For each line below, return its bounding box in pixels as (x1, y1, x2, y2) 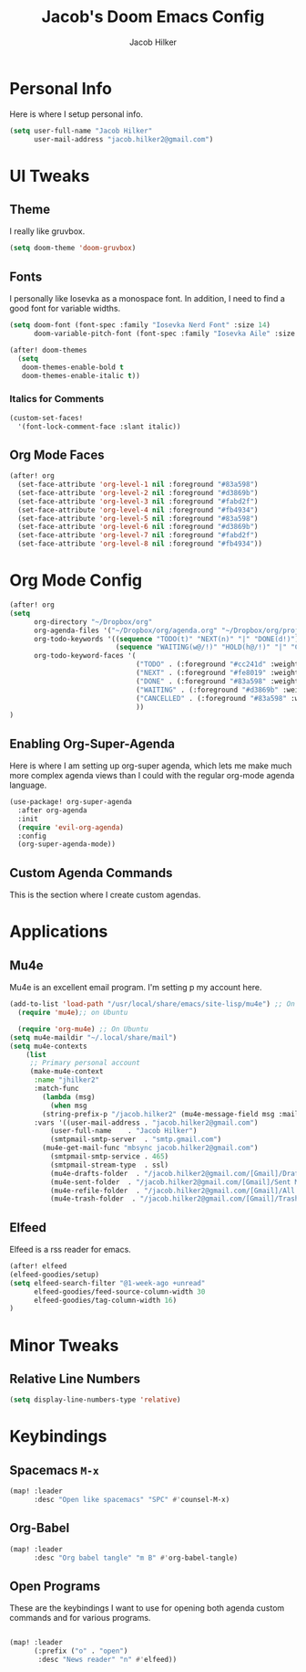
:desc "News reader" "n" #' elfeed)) (37, 1656, 178, 1665)
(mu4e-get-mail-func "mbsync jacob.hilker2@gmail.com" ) (42, 1144, 259, 1153)
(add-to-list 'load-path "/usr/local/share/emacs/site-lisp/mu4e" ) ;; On (9, 1000, 296, 1009)
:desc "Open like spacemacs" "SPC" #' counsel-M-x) (33, 1496, 230, 1505)
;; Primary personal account (29, 1058, 141, 1068)
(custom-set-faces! (9, 413, 84, 422)
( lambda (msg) (42, 1092, 96, 1102)
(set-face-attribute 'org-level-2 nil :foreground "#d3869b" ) (17, 488, 259, 497)
